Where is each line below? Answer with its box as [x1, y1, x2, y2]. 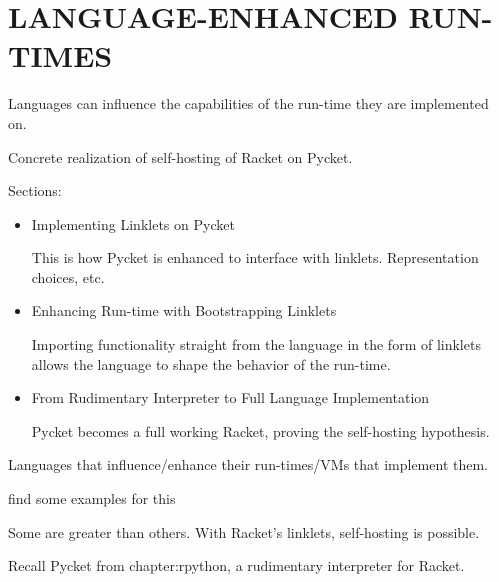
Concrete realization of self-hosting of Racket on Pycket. [8, 146, 353, 167]
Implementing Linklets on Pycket [31, 213, 235, 234]
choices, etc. [31, 266, 105, 287]
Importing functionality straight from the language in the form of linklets [31, 334, 481, 355]
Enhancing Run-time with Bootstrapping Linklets [31, 300, 337, 321]
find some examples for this [8, 488, 176, 509]
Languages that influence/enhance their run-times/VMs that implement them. [8, 454, 489, 475]
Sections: [8, 180, 62, 201]
